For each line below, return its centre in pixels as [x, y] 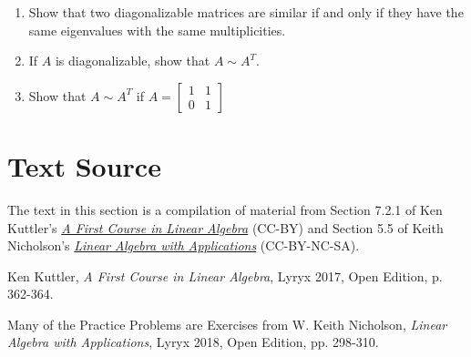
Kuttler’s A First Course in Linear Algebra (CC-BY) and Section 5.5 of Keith [225, 227]
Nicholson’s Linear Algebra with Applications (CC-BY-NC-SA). [184, 245]
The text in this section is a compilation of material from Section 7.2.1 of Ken [225, 209]
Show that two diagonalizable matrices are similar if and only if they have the [246, 12]
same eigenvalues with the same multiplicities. [157, 30]
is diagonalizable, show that [133, 61]
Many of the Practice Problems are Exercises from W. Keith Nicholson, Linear [227, 324]
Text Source [84, 165]
